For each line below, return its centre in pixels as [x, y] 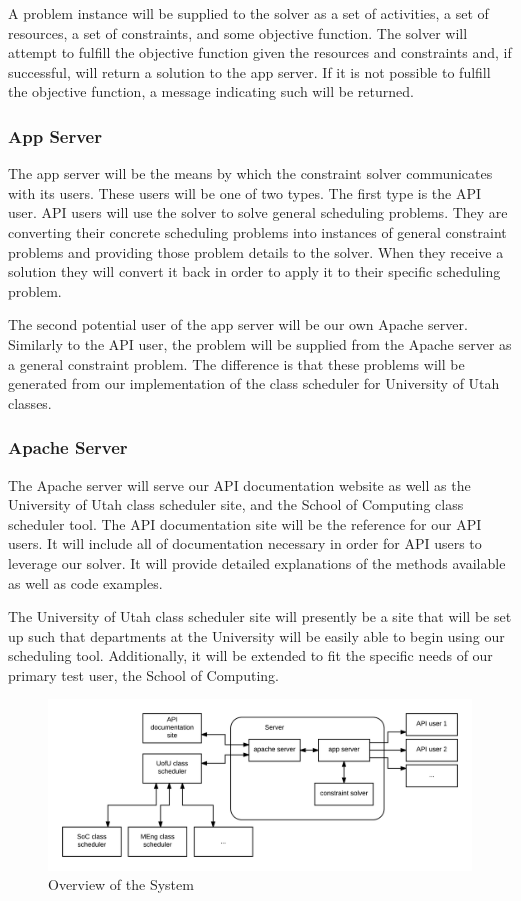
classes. [30, 402]
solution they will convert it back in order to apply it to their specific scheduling [254, 271]
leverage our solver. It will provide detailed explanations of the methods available [257, 562]
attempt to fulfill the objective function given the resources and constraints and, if [260, 52]
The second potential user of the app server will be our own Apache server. [238, 324]
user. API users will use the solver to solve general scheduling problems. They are [258, 212]
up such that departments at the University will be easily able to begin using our [256, 635]
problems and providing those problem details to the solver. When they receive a [256, 251]
